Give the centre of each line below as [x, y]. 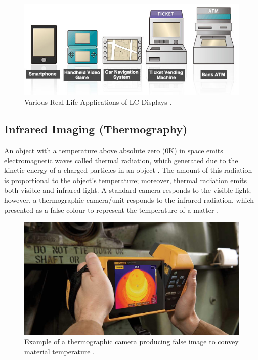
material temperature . [59, 351]
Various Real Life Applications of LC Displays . [98, 102]
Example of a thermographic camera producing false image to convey [132, 342]
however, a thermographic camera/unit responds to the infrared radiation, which [129, 200]
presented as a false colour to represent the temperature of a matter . [112, 210]
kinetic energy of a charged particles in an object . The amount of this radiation [128, 170]
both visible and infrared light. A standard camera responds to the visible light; [128, 190]
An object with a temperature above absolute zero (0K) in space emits [114, 150]
